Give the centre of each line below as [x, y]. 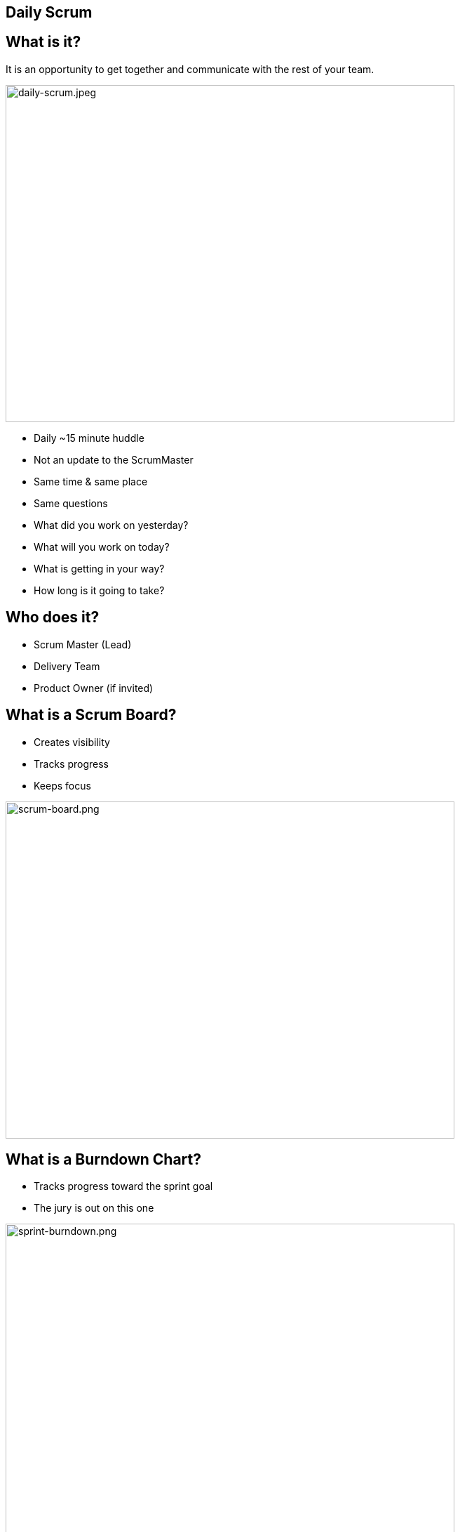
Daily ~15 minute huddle [89, 438]
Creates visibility [72, 742]
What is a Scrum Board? [91, 715]
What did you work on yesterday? [111, 525]
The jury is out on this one [94, 1208]
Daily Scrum [49, 12]
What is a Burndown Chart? [103, 1159]
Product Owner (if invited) [94, 688]
